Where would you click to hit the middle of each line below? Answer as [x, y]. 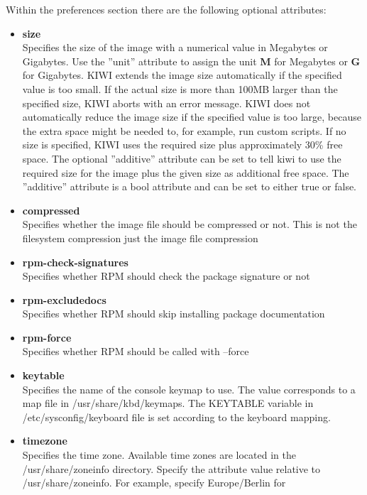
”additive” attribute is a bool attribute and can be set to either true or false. [190, 186]
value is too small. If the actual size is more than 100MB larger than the [180, 88]
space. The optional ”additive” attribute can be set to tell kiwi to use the [182, 158]
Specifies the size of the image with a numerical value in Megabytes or [175, 47]
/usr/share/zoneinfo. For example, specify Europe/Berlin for [154, 483]
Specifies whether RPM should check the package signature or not [166, 276]
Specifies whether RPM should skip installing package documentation [174, 314]
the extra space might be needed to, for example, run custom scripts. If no [184, 130]
